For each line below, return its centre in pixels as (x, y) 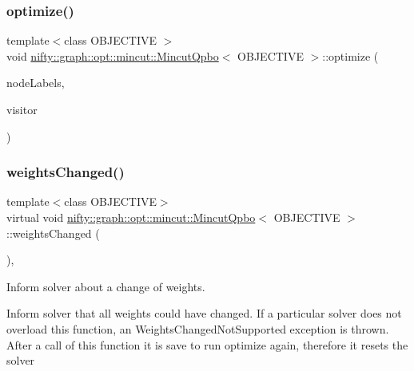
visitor (22, 109)
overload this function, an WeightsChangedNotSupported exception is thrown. (198, 328)
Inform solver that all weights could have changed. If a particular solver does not (204, 313)
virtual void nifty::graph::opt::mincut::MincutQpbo (131, 217)
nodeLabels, (36, 83)
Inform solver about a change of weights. (106, 286)
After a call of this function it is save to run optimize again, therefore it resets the (207, 344)
